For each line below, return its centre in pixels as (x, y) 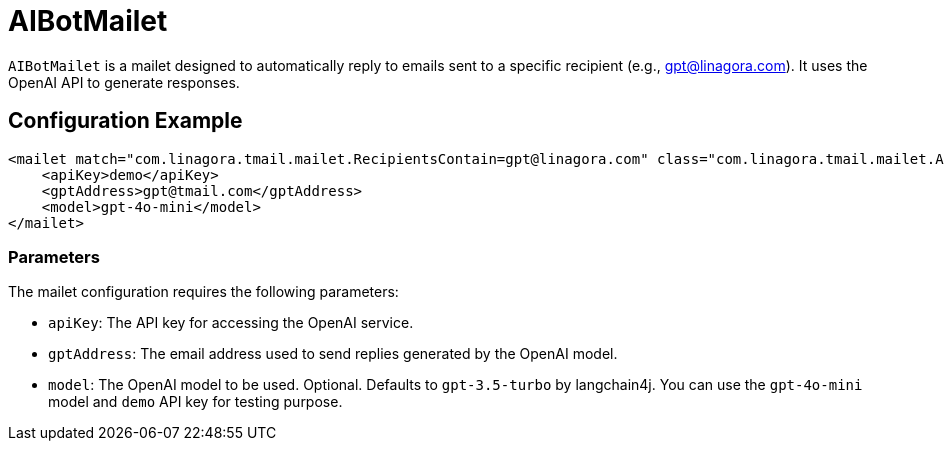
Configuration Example (125, 121)
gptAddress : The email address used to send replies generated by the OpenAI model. (333, 354)
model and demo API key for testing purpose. (195, 402)
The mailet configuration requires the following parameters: (203, 292)
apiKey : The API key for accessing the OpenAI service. (231, 323)
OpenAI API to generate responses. (124, 82)
